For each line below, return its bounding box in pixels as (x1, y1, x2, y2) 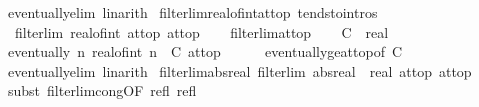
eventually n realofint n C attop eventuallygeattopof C (7, 41, 403, 62)
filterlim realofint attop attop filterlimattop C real (14, 21, 389, 42)
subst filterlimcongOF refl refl (7, 80, 197, 101)
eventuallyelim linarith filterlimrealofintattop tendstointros (7, 2, 378, 22)
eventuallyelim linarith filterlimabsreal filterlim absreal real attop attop (7, 60, 472, 81)
